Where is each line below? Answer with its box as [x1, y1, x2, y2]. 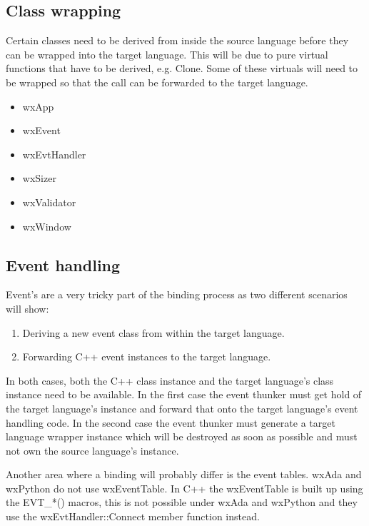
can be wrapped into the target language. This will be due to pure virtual [6, 46, 328, 61]
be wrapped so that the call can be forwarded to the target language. [6, 74, 308, 89]
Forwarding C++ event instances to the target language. [22, 349, 271, 364]
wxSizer [22, 171, 56, 186]
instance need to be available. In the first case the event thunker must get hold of [6, 387, 362, 402]
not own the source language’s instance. [6, 442, 179, 457]
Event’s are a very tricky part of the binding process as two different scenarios [6, 287, 348, 302]
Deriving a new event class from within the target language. [22, 325, 285, 340]
